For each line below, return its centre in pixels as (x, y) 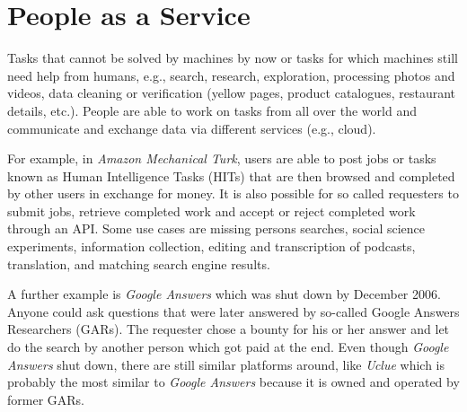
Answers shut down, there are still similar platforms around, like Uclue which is (226, 364)
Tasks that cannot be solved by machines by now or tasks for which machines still (233, 58)
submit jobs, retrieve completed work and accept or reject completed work (211, 210)
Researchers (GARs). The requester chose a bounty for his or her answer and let (229, 329)
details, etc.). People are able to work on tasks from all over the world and (212, 110)
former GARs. (46, 399)
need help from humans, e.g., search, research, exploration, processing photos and (231, 75)
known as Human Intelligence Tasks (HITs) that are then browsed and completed (231, 175)
